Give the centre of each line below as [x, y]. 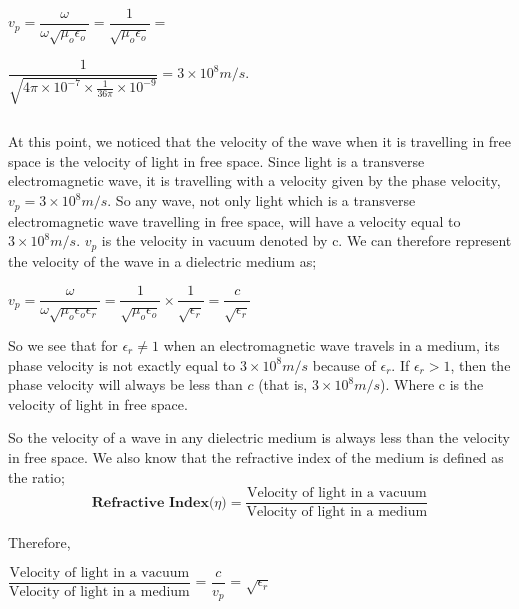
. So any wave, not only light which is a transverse [261, 200]
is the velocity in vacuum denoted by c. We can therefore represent [306, 240]
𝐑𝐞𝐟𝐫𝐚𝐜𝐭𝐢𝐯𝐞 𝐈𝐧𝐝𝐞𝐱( [153, 502]
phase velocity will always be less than [125, 384]
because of [344, 364]
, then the [480, 364]
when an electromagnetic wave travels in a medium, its [331, 344]
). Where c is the [432, 384]
